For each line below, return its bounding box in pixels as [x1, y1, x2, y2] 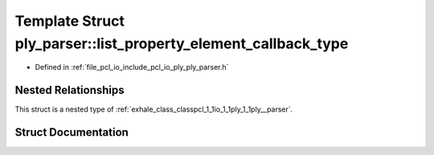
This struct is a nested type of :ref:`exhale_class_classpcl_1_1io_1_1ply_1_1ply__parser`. [14, 104, 293, 114]
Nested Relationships [14, 84, 125, 97]
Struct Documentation [14, 125, 129, 140]
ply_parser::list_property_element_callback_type [14, 35, 349, 52]
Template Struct [14, 12, 125, 30]
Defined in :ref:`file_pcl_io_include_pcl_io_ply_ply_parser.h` [35, 63, 229, 72]
